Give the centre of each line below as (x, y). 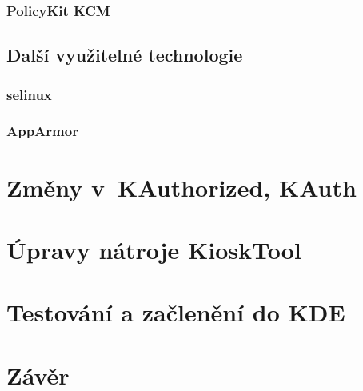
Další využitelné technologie (125, 55)
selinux (29, 94)
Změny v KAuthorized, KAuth (181, 187)
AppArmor (42, 131)
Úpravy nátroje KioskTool (154, 249)
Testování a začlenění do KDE (176, 312)
